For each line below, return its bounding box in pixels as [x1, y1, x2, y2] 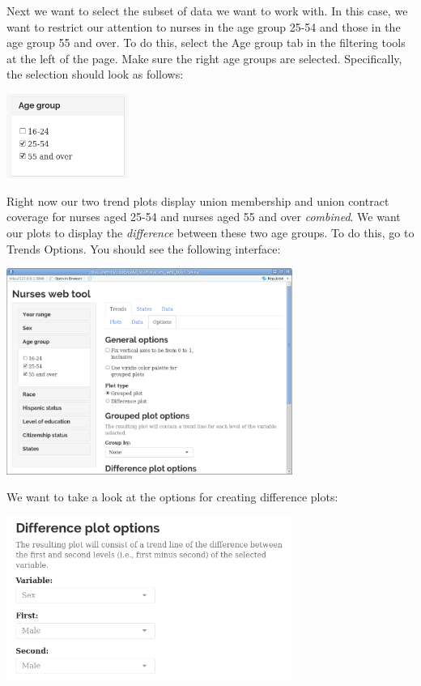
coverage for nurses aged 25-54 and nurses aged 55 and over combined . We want [6, 208, 401, 225]
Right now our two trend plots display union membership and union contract [6, 192, 389, 209]
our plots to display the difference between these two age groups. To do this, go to [6, 224, 415, 241]
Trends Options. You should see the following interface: [6, 240, 281, 257]
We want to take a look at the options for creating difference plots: [6, 488, 338, 505]
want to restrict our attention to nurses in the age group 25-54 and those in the [6, 18, 401, 35]
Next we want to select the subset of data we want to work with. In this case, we [6, 2, 408, 19]
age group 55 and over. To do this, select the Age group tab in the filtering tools [6, 34, 406, 51]
